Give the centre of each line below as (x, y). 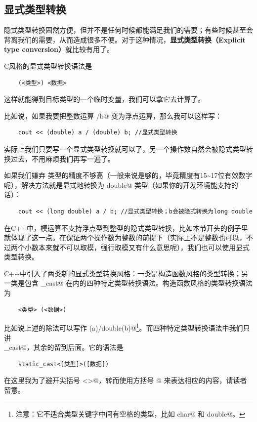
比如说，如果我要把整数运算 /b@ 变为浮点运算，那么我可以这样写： (113, 115)
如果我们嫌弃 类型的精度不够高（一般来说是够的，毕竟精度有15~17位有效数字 (128, 175)
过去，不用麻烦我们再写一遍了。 (63, 158)
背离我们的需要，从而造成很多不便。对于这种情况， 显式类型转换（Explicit (125, 39)
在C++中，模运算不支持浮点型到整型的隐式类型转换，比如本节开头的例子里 (126, 228)
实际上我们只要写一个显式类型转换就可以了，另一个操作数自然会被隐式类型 (125, 148)
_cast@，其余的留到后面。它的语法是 (64, 347)
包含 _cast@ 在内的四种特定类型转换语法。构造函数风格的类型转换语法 (138, 283)
